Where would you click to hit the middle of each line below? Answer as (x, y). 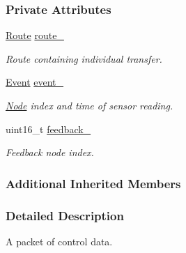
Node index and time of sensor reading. (90, 105)
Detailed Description (65, 215)
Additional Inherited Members (93, 183)
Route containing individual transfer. (84, 58)
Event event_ (35, 82)
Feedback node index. (50, 152)
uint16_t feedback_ (48, 129)
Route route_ (35, 35)
